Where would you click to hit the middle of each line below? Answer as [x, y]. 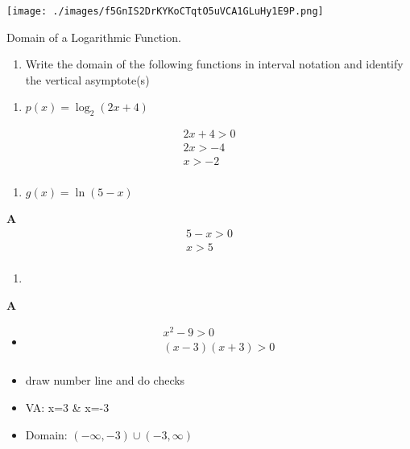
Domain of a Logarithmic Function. [94, 37]
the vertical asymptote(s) [87, 79]
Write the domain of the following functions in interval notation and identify [214, 64]
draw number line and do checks [105, 380]
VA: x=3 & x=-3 [67, 407]
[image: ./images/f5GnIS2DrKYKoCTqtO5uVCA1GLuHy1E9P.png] [165, 11]
